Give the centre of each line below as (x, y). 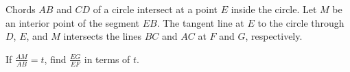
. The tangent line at (200, 22)
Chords (21, 9)
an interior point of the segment (72, 22)
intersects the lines (102, 36)
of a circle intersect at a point (155, 9)
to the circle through (301, 22)
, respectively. (274, 36)
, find (55, 59)
